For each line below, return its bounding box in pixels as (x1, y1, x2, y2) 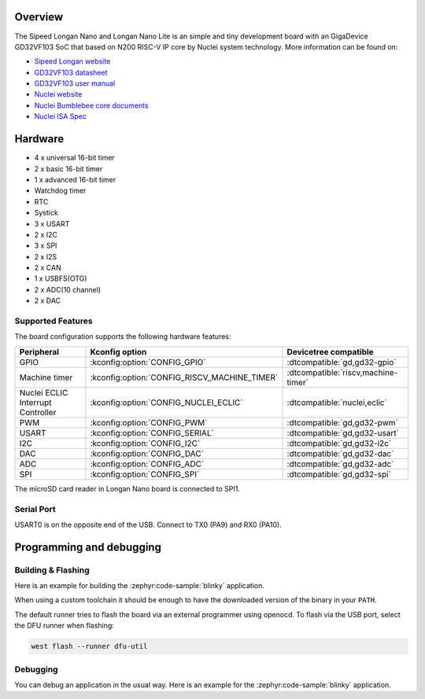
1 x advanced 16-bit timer (34, 175, 116, 184)
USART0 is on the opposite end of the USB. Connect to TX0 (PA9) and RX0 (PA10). (14, 520, 283, 529)
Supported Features (14, 315, 94, 326)
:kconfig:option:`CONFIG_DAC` (90, 448, 204, 459)
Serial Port (14, 503, 56, 514)
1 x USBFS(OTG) (34, 274, 87, 283)
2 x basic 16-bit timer (34, 164, 103, 173)
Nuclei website (34, 90, 83, 99)
